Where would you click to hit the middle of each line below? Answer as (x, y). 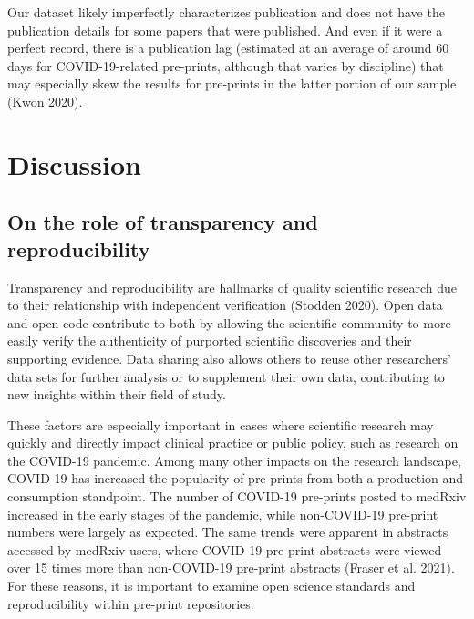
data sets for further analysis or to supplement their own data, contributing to (226, 376)
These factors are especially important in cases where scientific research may (221, 424)
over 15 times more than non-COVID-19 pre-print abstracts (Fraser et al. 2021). (231, 567)
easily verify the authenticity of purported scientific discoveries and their (210, 340)
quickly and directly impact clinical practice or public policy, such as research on (233, 443)
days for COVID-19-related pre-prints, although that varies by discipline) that (226, 65)
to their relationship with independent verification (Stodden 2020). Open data (225, 305)
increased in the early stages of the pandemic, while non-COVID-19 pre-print (223, 514)
